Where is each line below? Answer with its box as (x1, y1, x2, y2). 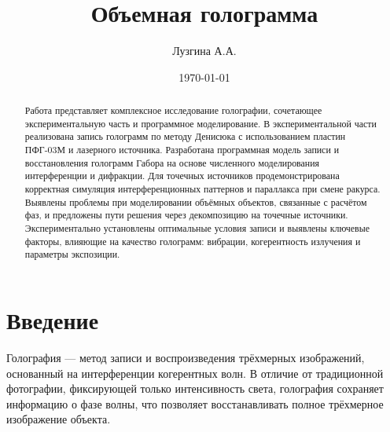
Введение (6, 303, 99, 335)
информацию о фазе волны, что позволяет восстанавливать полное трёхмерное (6, 395, 384, 412)
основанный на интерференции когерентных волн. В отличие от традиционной (6, 364, 384, 381)
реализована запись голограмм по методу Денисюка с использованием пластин (24, 130, 346, 143)
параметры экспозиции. (24, 247, 120, 261)
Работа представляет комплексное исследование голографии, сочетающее (24, 104, 322, 117)
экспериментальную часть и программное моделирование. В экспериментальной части (24, 116, 377, 130)
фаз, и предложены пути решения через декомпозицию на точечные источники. (24, 208, 348, 221)
